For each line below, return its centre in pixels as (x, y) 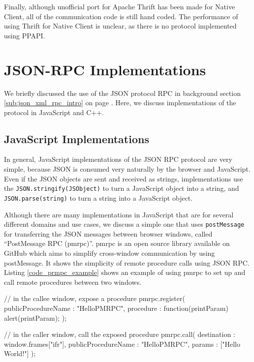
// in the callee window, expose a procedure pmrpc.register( (95, 298)
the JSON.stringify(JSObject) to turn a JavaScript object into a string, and (122, 188)
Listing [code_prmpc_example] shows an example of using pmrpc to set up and (125, 272)
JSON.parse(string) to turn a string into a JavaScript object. (98, 197)
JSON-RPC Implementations (105, 69)
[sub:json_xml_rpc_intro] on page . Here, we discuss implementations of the (120, 103)
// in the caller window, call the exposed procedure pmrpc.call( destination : (120, 334)
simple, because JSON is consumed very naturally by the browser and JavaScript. (127, 169)
